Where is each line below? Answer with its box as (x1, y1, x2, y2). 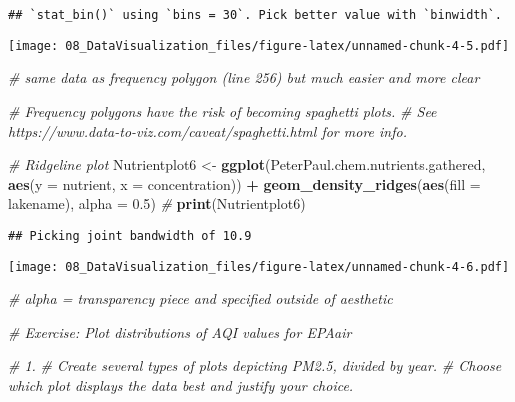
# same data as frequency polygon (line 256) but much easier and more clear (8, 67, 480, 88)
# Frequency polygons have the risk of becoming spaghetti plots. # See (8, 100, 437, 121)
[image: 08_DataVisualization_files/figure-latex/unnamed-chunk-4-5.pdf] (8, 38, 510, 53)
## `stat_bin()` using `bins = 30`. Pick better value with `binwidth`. (8, 8, 502, 22)
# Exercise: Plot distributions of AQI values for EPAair (8, 321, 352, 342)
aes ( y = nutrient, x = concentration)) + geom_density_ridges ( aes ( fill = (8, 173, 481, 194)
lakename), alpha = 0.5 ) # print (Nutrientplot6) (8, 193, 306, 214)
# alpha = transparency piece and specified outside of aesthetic (8, 288, 393, 309)
